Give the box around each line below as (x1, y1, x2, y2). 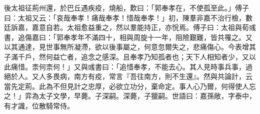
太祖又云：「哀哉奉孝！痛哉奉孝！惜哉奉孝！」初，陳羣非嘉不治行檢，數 (17, 12, 252, 22)
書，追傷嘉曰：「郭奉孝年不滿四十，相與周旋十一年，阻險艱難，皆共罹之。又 (4, 31, 252, 42)
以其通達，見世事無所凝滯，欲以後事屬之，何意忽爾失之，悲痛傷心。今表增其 (4, 41, 256, 52)
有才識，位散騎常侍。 (4, 100, 74, 110)
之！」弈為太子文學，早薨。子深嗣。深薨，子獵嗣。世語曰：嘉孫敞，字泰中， (4, 90, 256, 101)
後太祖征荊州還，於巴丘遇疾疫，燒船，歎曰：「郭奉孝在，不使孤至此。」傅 (4, 2, 242, 12)
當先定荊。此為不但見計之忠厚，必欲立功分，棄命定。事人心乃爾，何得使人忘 (4, 80, 256, 91)
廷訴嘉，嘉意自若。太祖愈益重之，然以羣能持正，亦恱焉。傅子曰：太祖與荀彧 (4, 22, 256, 32)
